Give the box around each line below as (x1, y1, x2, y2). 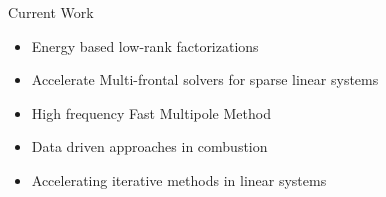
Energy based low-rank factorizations (31, 35, 259, 56)
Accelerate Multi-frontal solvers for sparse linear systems (31, 69, 379, 90)
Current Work (8, 2, 94, 22)
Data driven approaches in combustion (31, 136, 268, 157)
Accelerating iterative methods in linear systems (31, 169, 327, 190)
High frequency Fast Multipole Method (31, 102, 271, 123)
